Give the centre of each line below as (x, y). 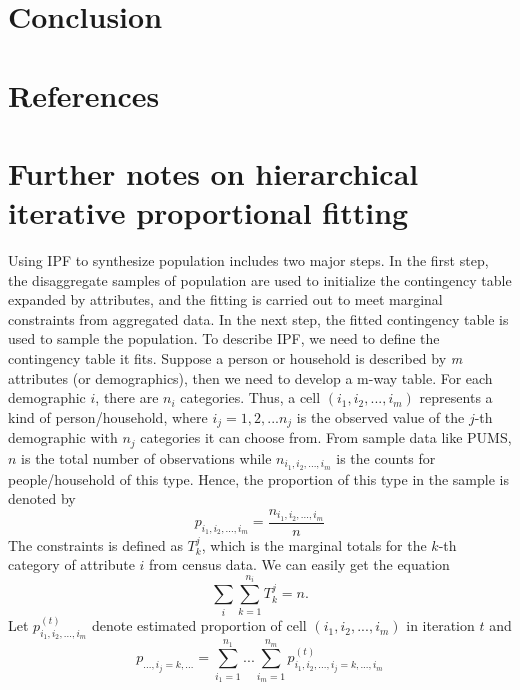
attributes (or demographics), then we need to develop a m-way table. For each (250, 377)
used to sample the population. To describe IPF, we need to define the (224, 338)
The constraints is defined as (95, 544)
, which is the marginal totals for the (314, 544)
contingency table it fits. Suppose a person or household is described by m (235, 358)
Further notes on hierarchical (213, 172)
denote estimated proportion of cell (199, 625)
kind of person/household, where (108, 416)
